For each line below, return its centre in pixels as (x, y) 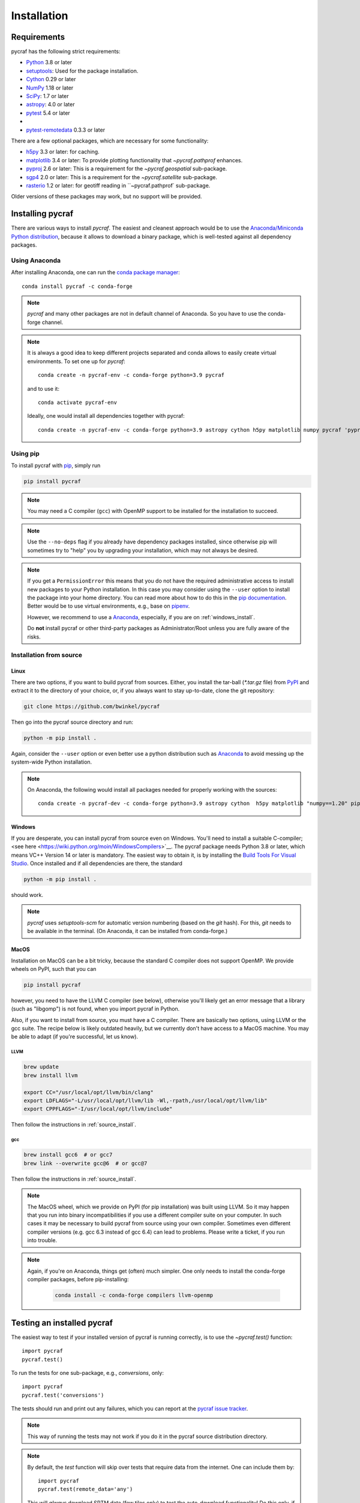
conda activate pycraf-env (77, 403)
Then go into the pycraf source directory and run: (72, 722)
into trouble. (42, 1240)
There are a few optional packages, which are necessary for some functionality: (110, 141)
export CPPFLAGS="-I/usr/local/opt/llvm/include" (98, 1109)
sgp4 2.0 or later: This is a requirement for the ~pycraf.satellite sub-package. (121, 177)
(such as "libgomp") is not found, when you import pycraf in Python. (95, 1009)
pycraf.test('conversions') (63, 1395)
